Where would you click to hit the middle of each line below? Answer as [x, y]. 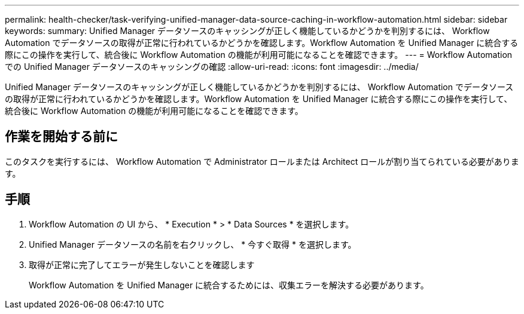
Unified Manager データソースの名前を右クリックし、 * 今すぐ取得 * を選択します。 [193, 244]
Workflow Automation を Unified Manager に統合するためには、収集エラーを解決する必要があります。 [229, 285]
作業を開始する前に [61, 137]
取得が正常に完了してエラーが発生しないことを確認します [142, 264]
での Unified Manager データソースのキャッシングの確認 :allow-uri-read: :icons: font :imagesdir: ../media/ [212, 67]
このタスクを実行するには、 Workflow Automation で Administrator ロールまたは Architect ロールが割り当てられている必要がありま [262, 161]
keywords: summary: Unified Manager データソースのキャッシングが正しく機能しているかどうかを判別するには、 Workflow [247, 31]
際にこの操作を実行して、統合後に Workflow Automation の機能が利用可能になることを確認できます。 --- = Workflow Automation [259, 55]
